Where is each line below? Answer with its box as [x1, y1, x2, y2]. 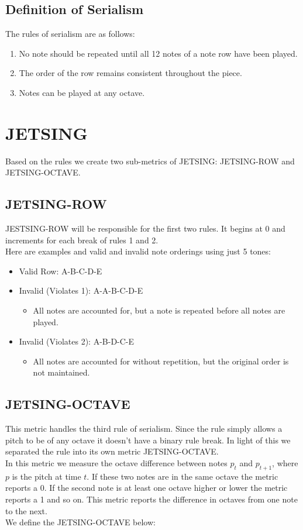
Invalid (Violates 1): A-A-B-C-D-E [19, 284, 143, 297]
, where [272, 457, 298, 469]
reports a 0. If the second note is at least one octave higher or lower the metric [5, 481, 288, 494]
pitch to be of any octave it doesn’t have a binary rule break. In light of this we [5, 433, 291, 446]
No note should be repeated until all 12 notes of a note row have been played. [19, 47, 298, 59]
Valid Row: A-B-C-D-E [19, 264, 102, 277]
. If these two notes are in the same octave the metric [87, 470, 278, 482]
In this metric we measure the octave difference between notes [5, 457, 228, 469]
